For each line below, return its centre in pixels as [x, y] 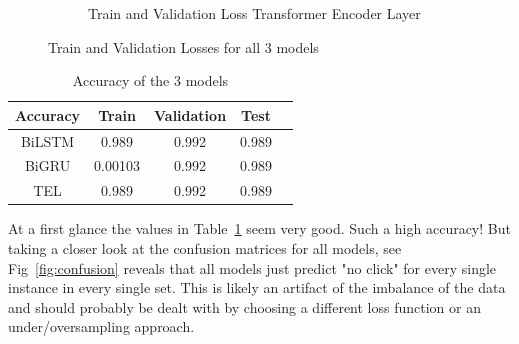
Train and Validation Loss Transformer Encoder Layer [254, 13]
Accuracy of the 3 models [150, 80]
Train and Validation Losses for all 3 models [183, 46]
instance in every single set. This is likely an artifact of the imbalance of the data [257, 287]
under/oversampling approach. [101, 326]
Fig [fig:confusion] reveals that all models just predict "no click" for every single [252, 267]
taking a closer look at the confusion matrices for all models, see [205, 248]
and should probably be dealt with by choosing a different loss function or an [244, 306]
